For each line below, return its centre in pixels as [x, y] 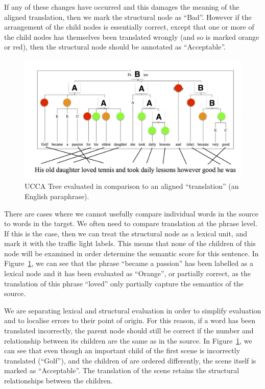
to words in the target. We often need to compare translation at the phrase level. [131, 223]
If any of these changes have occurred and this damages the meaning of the [122, 7]
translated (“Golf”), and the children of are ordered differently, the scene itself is [130, 360]
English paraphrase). [57, 196]
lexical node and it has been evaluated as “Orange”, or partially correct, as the [128, 273]
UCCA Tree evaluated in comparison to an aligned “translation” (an [132, 186]
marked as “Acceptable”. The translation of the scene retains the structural [122, 370]
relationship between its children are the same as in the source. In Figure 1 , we [128, 340]
